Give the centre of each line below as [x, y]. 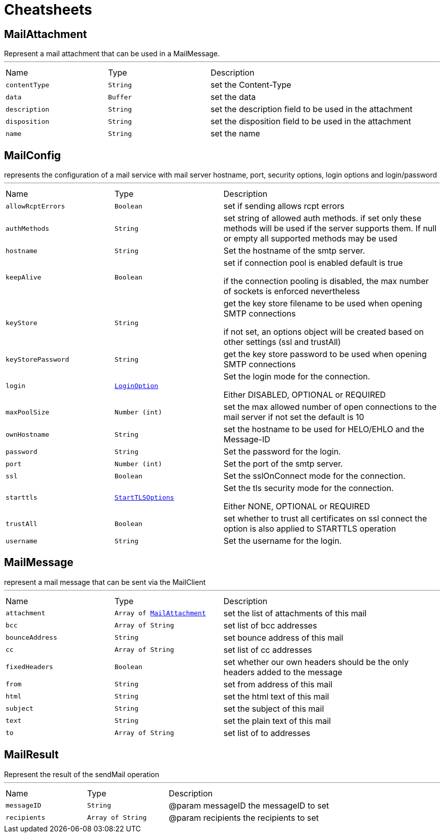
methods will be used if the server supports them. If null [330, 229]
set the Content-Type [251, 85]
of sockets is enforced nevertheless [292, 291]
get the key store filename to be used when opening [323, 304]
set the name [235, 134]
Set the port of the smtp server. [283, 464]
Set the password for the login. [282, 452]
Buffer [120, 97]
